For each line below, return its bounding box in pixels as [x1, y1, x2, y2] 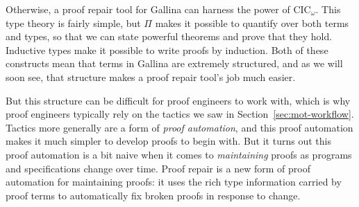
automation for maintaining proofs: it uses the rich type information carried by [6, 174, 342, 189]
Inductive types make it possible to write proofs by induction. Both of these [6, 42, 328, 57]
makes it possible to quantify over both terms [155, 15, 349, 30]
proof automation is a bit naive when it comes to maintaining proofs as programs [6, 147, 352, 161]
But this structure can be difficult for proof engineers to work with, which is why [6, 93, 351, 107]
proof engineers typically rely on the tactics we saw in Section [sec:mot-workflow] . [6, 107, 354, 121]
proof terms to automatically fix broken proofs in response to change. [6, 188, 301, 202]
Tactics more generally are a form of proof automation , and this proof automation [6, 120, 353, 134]
